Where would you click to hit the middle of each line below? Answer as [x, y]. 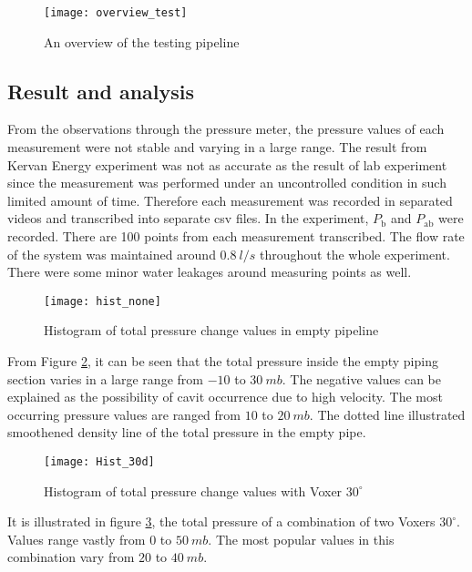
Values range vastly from [77, 539]
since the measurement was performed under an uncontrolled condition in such [227, 183]
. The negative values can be [361, 378]
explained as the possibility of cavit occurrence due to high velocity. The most [225, 397]
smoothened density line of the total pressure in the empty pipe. [187, 432]
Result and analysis [101, 91]
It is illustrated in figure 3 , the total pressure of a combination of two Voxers [221, 521]
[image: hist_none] [103, 301]
